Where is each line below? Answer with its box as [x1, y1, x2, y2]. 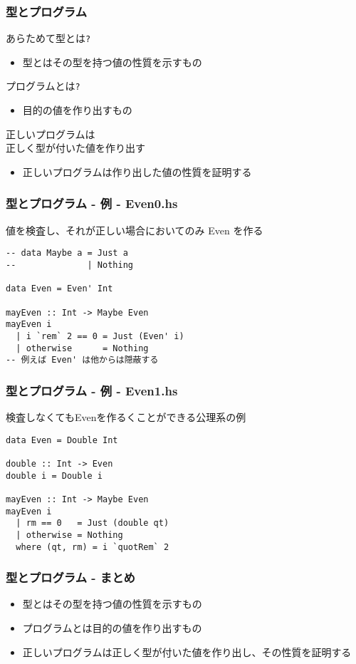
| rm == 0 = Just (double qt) [16, 518, 169, 529]
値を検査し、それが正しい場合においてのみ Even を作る [6, 222, 263, 237]
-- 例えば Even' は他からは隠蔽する [6, 355, 159, 365]
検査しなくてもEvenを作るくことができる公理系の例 [6, 410, 246, 425]
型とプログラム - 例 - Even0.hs [6, 194, 178, 212]
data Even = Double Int [6, 435, 118, 445]
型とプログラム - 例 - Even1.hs [6, 381, 178, 399]
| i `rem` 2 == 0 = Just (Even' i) [16, 331, 184, 341]
